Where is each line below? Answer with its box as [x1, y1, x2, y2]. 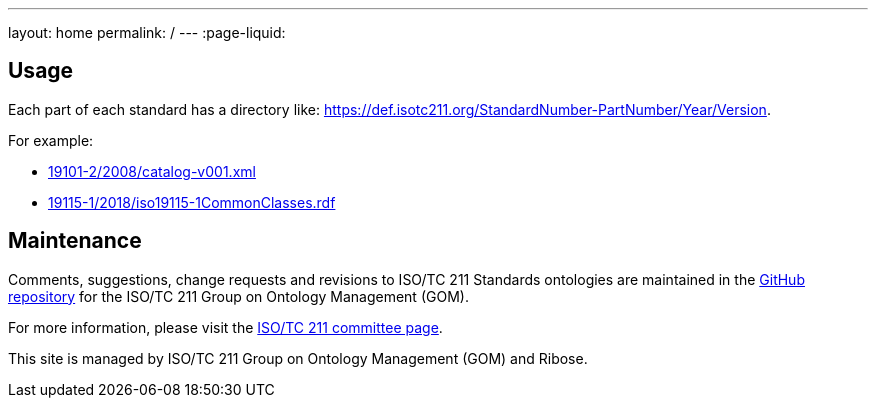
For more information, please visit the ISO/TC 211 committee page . [8, 318, 443, 336]
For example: [8, 131, 94, 149]
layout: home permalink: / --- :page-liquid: [8, 24, 286, 41]
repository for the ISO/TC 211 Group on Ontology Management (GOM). [8, 287, 469, 305]
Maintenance [8, 228, 142, 254]
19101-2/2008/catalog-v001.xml [48, 162, 256, 180]
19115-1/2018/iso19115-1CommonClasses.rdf [48, 193, 336, 211]
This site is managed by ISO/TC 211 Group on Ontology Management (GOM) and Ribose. [8, 349, 588, 367]
